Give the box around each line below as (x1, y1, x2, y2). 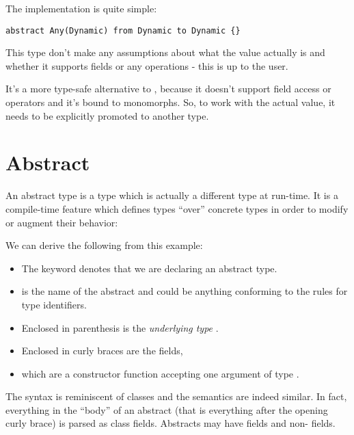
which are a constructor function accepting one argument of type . (21, 366, 299, 380)
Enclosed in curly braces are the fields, (21, 343, 183, 358)
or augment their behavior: (5, 215, 118, 229)
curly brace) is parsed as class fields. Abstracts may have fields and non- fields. (5, 416, 336, 430)
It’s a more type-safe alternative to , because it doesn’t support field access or (5, 81, 331, 96)
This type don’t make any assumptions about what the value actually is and (5, 45, 325, 60)
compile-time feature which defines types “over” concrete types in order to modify (5, 201, 349, 215)
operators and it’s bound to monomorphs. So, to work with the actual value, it (5, 95, 336, 109)
